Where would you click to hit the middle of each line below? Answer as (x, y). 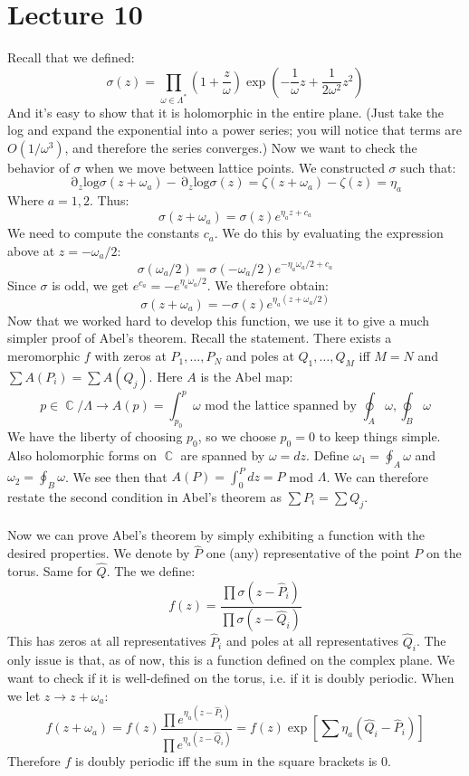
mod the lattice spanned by (281, 407)
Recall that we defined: (71, 57)
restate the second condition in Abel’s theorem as (144, 496)
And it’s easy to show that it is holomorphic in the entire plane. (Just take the (226, 112)
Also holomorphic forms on (82, 454)
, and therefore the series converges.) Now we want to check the (241, 147)
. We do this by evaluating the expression (329, 233)
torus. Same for (50, 571)
